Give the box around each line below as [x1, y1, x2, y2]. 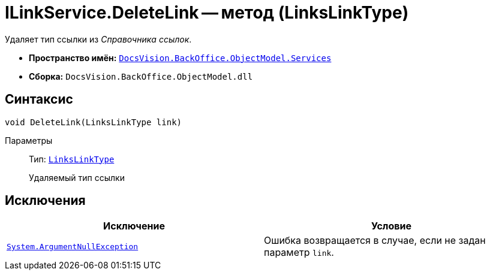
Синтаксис [5, 92, 73, 107]
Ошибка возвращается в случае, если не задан [264, 234, 486, 247]
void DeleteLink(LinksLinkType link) [5, 117, 182, 127]
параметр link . [264, 246, 334, 259]
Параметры [5, 135, 53, 146]
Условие [371, 220, 411, 232]
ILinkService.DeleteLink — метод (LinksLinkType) [5, 2, 409, 23]
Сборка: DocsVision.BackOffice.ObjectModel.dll [29, 71, 253, 81]
